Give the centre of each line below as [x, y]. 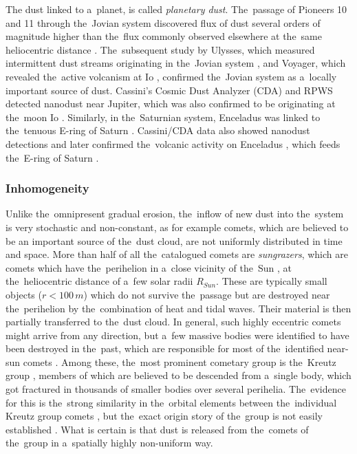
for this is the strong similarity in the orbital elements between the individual [171, 402]
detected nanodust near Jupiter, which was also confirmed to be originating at [171, 104]
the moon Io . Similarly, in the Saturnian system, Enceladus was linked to [163, 117]
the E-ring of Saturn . [52, 157]
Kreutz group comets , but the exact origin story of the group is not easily [164, 416]
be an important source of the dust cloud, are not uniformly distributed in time [174, 240]
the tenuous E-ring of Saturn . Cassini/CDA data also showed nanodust [158, 130]
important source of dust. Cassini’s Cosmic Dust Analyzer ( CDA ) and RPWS [169, 90]
